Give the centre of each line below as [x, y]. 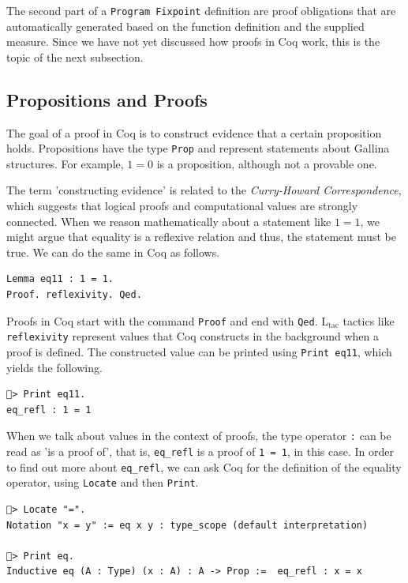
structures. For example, [65, 163]
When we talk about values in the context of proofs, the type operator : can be [199, 436]
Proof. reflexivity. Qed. [74, 295]
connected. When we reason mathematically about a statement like [169, 221]
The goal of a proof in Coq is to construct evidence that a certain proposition [194, 132]
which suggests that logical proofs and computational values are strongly [182, 206]
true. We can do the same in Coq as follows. [113, 252]
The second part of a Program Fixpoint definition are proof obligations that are [201, 10]
